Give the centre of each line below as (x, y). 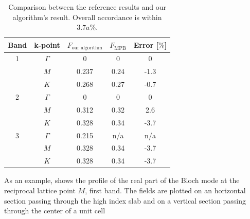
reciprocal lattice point (40, 190)
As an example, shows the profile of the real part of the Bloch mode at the (122, 180)
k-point (47, 45)
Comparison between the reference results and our (87, 7)
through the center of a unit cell (55, 211)
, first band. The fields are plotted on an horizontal (165, 190)
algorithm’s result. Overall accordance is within (87, 17)
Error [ (146, 45)
